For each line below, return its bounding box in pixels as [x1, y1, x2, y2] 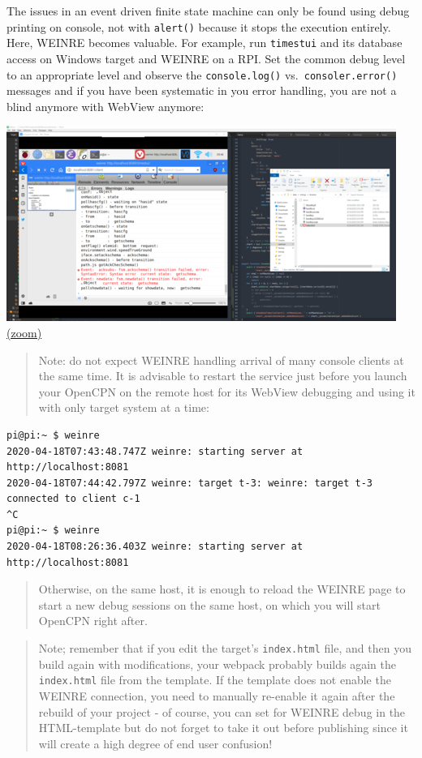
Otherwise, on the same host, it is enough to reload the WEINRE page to [38, 580, 406, 597]
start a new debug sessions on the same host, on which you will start [38, 596, 381, 613]
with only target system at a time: [38, 399, 209, 416]
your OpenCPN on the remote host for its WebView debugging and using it [38, 383, 416, 400]
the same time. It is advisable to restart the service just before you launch [38, 367, 407, 384]
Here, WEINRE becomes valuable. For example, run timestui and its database [6, 34, 403, 51]
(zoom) [6, 323, 42, 340]
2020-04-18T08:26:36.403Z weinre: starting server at [6, 541, 304, 553]
